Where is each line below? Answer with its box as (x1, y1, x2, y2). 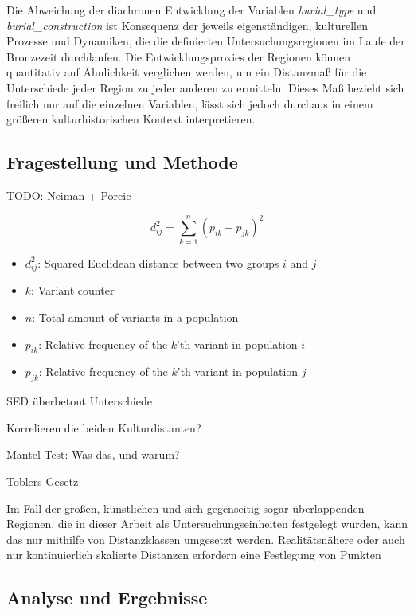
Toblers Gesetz (6, 472, 79, 489)
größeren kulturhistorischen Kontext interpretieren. (6, 111, 256, 127)
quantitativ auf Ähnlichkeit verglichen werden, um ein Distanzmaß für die (6, 64, 367, 80)
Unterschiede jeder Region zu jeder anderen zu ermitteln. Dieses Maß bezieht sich (6, 79, 404, 96)
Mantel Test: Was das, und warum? (6, 446, 180, 463)
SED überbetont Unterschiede (6, 393, 152, 409)
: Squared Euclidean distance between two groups (37, 254, 279, 271)
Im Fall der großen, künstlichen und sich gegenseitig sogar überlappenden (6, 499, 365, 516)
